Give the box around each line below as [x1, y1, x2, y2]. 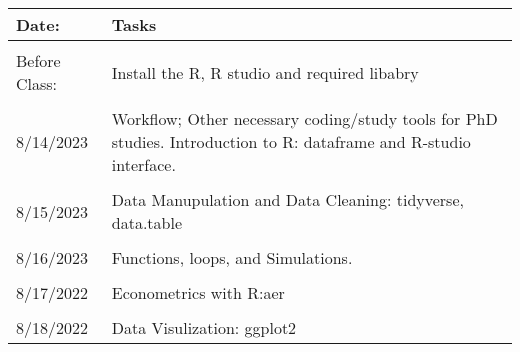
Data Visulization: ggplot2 [111, 316, 297, 339]
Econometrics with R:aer [111, 281, 285, 304]
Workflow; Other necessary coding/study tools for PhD [111, 107, 498, 130]
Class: [16, 72, 58, 95]
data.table [111, 211, 183, 234]
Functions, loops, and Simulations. [111, 246, 353, 269]
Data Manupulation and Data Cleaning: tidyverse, [111, 188, 464, 211]
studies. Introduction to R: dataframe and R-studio [111, 130, 471, 153]
